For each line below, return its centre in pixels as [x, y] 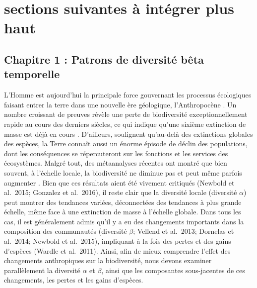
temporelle [32, 74]
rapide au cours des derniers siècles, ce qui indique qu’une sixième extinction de [125, 124]
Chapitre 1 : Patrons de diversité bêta [104, 59]
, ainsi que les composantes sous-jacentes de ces [173, 270]
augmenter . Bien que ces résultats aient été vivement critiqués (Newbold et [119, 182]
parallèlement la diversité [42, 270]
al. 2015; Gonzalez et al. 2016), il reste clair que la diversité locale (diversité [121, 192]
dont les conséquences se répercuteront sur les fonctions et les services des [116, 153]
